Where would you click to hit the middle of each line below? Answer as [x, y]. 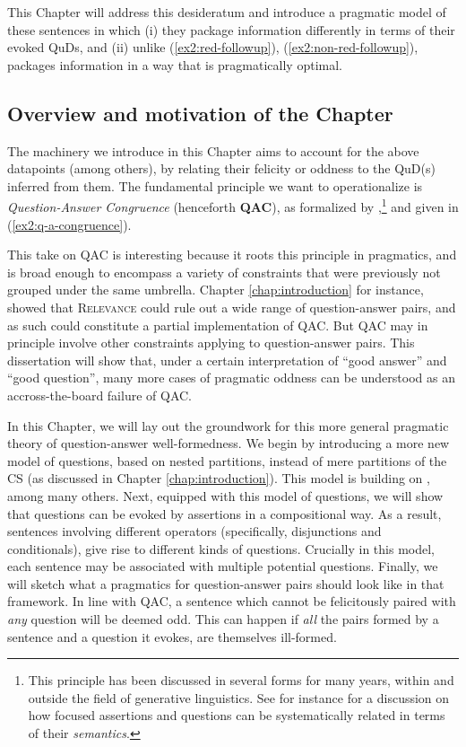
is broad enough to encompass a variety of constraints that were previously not [224, 272]
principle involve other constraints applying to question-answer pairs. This [211, 343]
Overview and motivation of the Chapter [200, 113]
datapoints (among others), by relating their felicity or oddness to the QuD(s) [221, 168]
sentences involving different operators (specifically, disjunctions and [194, 531]
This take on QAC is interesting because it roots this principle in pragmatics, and [232, 255]
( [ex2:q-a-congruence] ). [69, 224]
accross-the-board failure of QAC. [99, 395]
